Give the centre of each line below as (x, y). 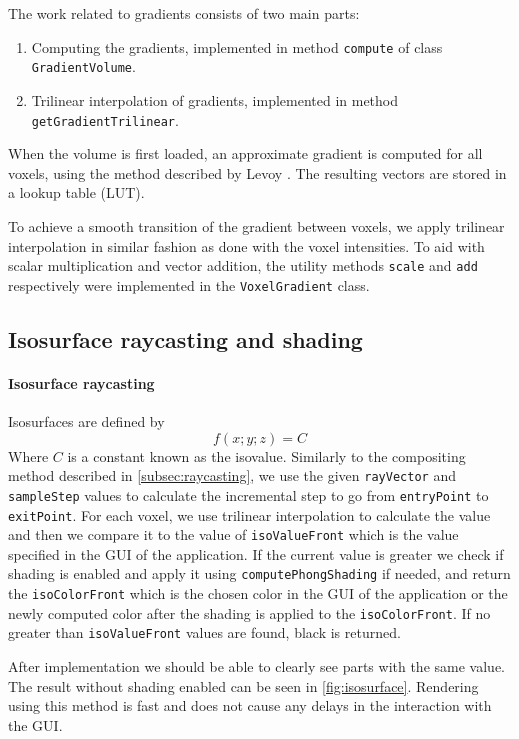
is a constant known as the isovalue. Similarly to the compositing (266, 455)
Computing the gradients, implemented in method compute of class (237, 46)
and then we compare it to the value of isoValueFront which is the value (233, 534)
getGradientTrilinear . (105, 119)
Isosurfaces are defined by (86, 421)
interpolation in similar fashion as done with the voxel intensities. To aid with (246, 245)
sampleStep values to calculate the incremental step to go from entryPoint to (248, 494)
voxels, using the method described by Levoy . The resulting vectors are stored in (257, 172)
